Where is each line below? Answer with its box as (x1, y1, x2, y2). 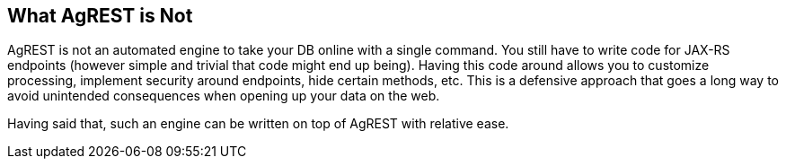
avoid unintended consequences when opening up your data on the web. (7, 88, 440, 104)
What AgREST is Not (7, 4, 193, 27)
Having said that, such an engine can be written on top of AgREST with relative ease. (7, 116, 509, 132)
